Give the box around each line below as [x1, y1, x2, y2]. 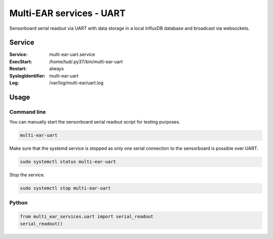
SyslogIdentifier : [9, 73, 45, 79]
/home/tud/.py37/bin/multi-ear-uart [49, 58, 123, 65]
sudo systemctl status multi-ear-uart [20, 159, 116, 165]
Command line [9, 108, 46, 115]
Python [9, 199, 28, 206]
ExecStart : [9, 58, 32, 65]
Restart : [9, 66, 27, 72]
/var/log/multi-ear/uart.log [49, 80, 104, 86]
